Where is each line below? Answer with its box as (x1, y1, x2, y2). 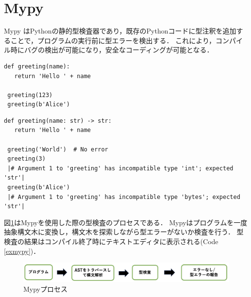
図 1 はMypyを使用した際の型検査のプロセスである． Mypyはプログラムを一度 (4, 217, 248, 227)
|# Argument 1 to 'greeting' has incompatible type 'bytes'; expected (7, 193, 240, 200)
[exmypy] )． (4, 246, 40, 256)
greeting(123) (7, 91, 53, 99)
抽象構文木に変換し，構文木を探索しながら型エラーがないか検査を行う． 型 (4, 227, 244, 237)
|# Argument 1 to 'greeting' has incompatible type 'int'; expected (7, 165, 234, 172)
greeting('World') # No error (7, 146, 108, 153)
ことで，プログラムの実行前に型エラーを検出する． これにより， (10, 35, 216, 45)
